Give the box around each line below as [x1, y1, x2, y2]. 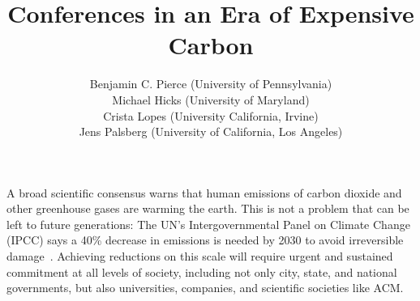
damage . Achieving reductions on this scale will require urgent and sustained [6, 248, 393, 265]
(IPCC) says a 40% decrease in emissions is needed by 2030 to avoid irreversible [6, 231, 404, 248]
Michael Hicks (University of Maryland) [112, 91, 310, 108]
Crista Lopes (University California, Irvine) [103, 107, 319, 124]
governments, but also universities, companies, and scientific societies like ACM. [6, 279, 404, 296]
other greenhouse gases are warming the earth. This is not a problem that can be [6, 200, 409, 217]
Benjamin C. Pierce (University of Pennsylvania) [89, 75, 332, 92]
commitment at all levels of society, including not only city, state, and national [6, 263, 397, 280]
